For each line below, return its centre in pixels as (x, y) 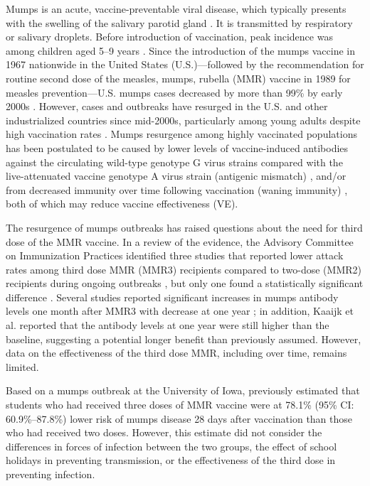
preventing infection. (51, 474)
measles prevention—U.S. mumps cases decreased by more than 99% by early (174, 92)
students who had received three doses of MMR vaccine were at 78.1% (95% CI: (180, 405)
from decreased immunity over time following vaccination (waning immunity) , (177, 189)
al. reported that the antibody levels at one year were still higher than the (168, 325)
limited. (22, 366)
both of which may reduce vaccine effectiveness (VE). (122, 204)
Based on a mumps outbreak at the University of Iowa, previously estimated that (183, 390)
